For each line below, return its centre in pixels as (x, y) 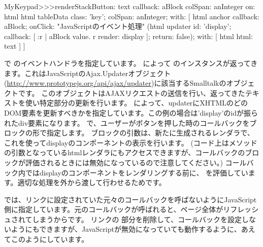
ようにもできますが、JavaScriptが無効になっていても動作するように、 (126, 229)
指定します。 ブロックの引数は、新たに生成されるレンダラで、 (150, 133)
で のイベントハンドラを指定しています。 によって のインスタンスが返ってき (131, 63)
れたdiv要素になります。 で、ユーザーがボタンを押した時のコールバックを (127, 122)
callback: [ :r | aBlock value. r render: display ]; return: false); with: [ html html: (128, 36)
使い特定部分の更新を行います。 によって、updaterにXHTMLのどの (137, 103)
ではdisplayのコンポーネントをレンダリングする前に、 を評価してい (137, 172)
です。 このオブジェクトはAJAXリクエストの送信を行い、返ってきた (131, 93)
